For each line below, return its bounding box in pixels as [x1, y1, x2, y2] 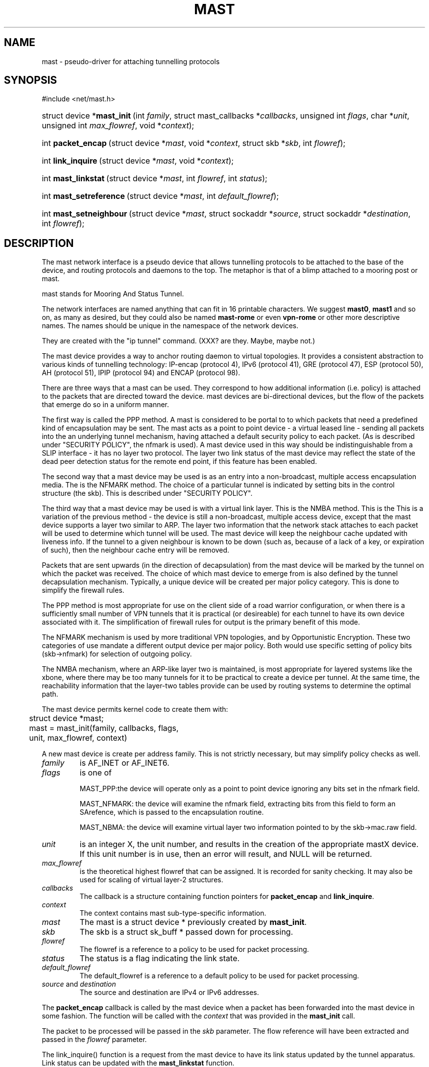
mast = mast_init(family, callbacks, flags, [29, 723, 179, 733]
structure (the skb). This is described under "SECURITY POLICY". [42, 489, 253, 498]
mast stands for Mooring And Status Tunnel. [42, 290, 184, 298]
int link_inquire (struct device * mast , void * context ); [42, 156, 234, 166]
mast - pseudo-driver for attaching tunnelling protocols [42, 57, 220, 66]
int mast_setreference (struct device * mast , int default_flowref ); [42, 191, 279, 201]
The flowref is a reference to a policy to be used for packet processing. [79, 945, 309, 954]
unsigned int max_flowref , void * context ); [42, 121, 194, 131]
